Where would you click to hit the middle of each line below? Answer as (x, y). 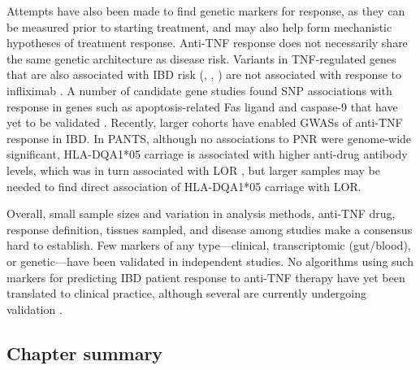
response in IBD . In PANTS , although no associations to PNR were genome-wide (209, 138)
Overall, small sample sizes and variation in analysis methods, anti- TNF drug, (201, 213)
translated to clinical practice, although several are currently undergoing (187, 293)
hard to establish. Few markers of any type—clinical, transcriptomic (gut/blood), (209, 245)
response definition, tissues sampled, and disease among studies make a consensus (210, 229)
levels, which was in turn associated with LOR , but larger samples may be (193, 170)
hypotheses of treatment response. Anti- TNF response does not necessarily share (207, 43)
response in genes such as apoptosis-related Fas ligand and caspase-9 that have (202, 106)
